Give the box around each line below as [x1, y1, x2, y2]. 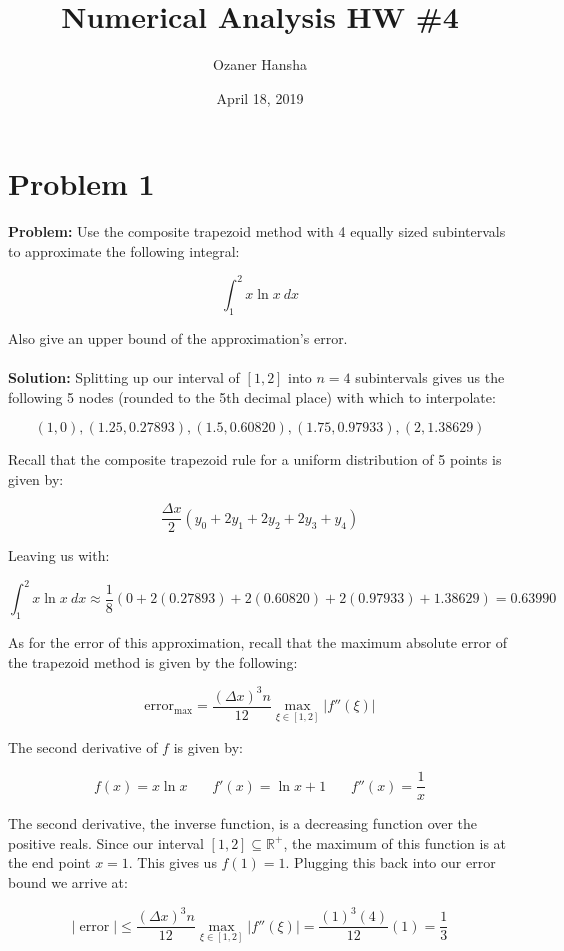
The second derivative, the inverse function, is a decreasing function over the [8, 813, 478, 834]
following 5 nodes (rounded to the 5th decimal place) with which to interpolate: [8, 386, 496, 407]
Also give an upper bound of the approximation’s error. [8, 327, 348, 348]
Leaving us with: [8, 545, 110, 566]
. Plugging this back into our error [285, 852, 496, 873]
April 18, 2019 [216, 87, 304, 108]
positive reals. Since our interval [8, 832, 204, 853]
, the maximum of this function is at [283, 832, 507, 853]
